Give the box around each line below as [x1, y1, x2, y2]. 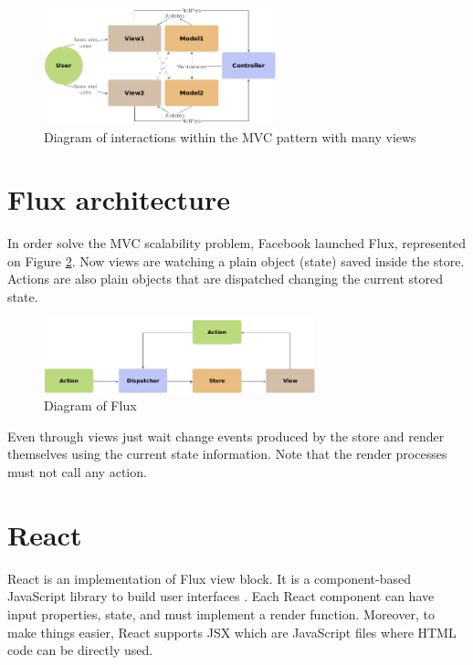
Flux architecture [7, 181, 230, 218]
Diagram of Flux [44, 396, 137, 415]
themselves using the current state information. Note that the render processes [7, 444, 447, 463]
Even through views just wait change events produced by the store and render [7, 426, 445, 445]
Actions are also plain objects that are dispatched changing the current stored [7, 269, 443, 288]
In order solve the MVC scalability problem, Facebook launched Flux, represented [7, 234, 467, 253]
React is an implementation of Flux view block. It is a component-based [7, 568, 411, 587]
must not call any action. [7, 462, 147, 481]
